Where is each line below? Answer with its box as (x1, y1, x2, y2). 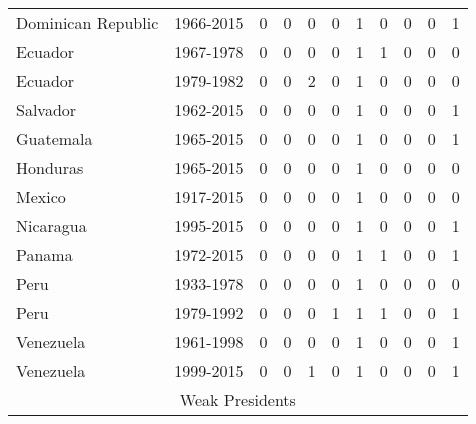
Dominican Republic (16, 11, 159, 34)
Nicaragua (16, 214, 87, 237)
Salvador (16, 98, 77, 121)
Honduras (16, 156, 84, 179)
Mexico (16, 185, 66, 208)
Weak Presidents (179, 388, 296, 411)
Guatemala (16, 127, 93, 150)
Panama (16, 243, 73, 266)
